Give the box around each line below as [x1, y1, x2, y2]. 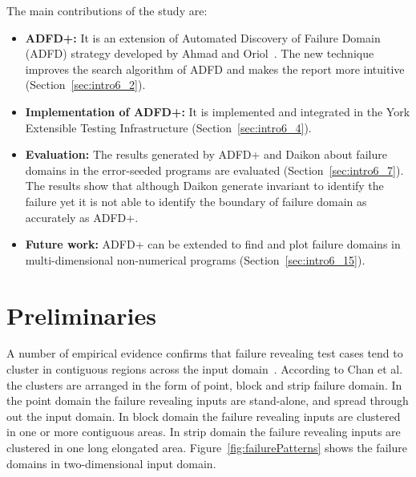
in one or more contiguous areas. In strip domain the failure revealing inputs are [6, 423, 401, 440]
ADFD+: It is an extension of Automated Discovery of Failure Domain [25, 29, 381, 46]
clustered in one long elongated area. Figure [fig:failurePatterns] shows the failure [6, 439, 407, 455]
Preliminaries [6, 298, 156, 331]
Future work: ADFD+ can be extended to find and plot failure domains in [25, 236, 401, 253]
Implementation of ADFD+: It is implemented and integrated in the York [25, 103, 410, 119]
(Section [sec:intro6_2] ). [25, 76, 146, 93]
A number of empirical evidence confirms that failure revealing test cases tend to [6, 345, 403, 362]
